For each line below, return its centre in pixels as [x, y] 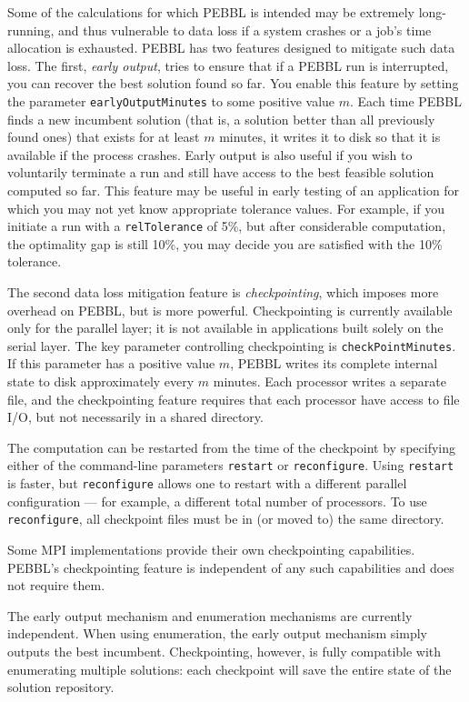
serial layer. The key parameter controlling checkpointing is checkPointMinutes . [232, 345]
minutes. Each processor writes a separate [330, 381]
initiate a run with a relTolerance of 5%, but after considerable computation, [227, 226]
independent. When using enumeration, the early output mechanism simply [217, 633]
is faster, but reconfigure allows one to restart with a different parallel [207, 483]
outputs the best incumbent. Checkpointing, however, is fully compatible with [225, 651]
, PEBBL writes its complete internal [334, 363]
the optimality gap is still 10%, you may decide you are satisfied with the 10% [225, 243]
